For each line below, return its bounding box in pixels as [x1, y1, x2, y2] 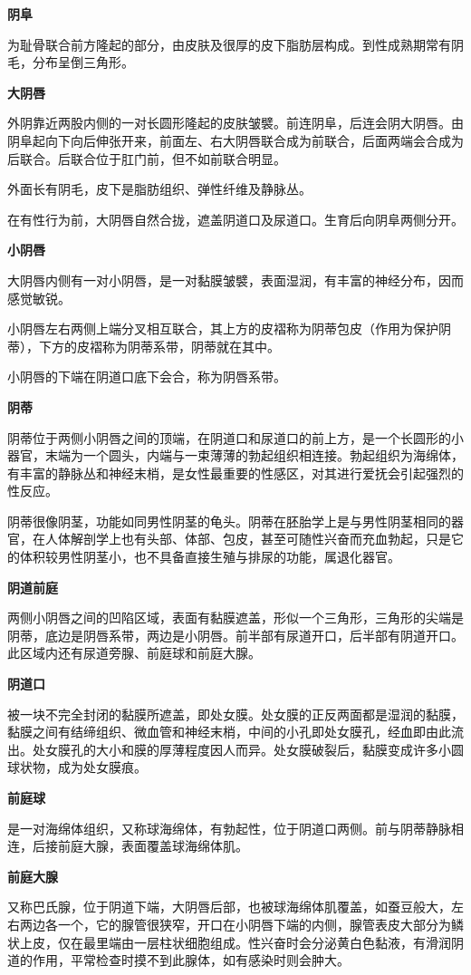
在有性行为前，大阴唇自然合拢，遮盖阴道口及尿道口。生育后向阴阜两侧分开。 [7, 209, 464, 228]
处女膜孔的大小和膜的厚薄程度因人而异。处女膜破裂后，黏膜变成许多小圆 [32, 739, 464, 758]
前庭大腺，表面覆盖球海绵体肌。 [57, 836, 248, 855]
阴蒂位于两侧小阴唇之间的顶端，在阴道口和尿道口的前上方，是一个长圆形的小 [7, 428, 464, 447]
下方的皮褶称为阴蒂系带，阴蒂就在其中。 [38, 336, 280, 355]
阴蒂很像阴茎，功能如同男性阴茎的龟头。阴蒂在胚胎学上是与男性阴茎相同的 [7, 511, 451, 530]
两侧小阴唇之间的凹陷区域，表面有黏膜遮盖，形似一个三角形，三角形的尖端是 [7, 608, 464, 627]
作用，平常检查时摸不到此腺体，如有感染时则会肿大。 [32, 951, 350, 970]
